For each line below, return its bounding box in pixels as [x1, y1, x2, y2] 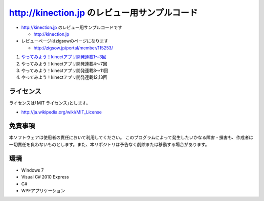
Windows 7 [21, 167, 44, 173]
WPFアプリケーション [21, 187, 66, 193]
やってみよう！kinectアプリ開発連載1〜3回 [21, 54, 107, 60]
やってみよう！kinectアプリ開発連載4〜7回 [21, 61, 108, 67]
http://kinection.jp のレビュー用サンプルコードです [21, 24, 122, 30]
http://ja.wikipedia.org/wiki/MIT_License [21, 109, 102, 115]
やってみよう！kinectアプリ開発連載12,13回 [21, 74, 108, 80]
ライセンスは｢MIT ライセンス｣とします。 [9, 100, 90, 106]
